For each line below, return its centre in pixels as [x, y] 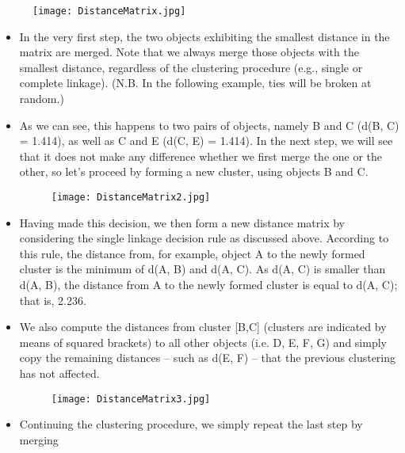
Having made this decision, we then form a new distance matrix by [182, 222]
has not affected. [59, 373]
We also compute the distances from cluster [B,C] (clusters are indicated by [203, 327]
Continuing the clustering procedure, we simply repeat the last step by [191, 424]
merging [39, 439]
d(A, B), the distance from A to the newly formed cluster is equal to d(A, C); [208, 285]
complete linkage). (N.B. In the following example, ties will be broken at [195, 83]
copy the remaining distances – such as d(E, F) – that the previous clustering [208, 358]
